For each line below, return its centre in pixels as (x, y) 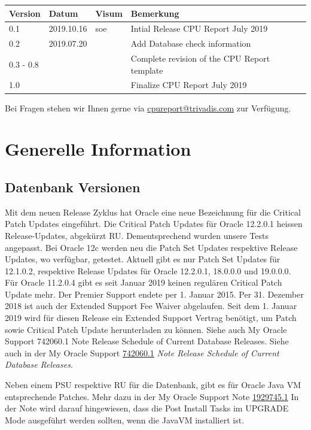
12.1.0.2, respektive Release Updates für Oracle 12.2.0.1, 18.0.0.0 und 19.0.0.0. (148, 270)
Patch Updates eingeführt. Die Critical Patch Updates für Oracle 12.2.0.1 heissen (154, 224)
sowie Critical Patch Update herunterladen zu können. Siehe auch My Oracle (146, 329)
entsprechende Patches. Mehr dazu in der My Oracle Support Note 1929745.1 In (152, 396)
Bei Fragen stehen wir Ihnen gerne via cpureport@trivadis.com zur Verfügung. (148, 107)
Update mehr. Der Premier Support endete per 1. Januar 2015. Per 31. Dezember (154, 294)
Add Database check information (191, 43)
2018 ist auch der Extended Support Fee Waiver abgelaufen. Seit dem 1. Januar (151, 306)
